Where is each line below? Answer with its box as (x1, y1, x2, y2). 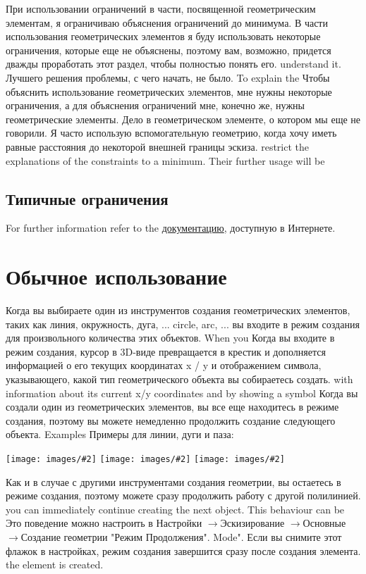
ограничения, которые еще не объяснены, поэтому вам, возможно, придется (6, 42, 331, 57)
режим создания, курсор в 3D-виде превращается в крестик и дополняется (6, 344, 326, 358)
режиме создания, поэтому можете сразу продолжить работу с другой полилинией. (6, 488, 361, 503)
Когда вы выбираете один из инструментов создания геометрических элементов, (6, 303, 350, 318)
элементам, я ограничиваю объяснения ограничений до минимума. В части (6, 15, 328, 30)
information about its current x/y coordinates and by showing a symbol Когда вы (6, 385, 358, 400)
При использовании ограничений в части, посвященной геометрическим (6, 1, 316, 15)
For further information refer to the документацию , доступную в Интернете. (6, 220, 336, 235)
